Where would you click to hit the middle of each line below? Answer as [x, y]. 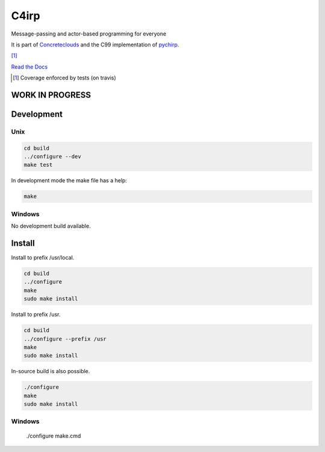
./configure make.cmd [54, 436]
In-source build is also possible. [51, 371]
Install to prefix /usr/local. [43, 258]
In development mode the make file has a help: [69, 181]
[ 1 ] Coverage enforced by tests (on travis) [65, 78]
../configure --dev [52, 157]
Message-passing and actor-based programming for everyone [89, 34]
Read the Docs [29, 67]
